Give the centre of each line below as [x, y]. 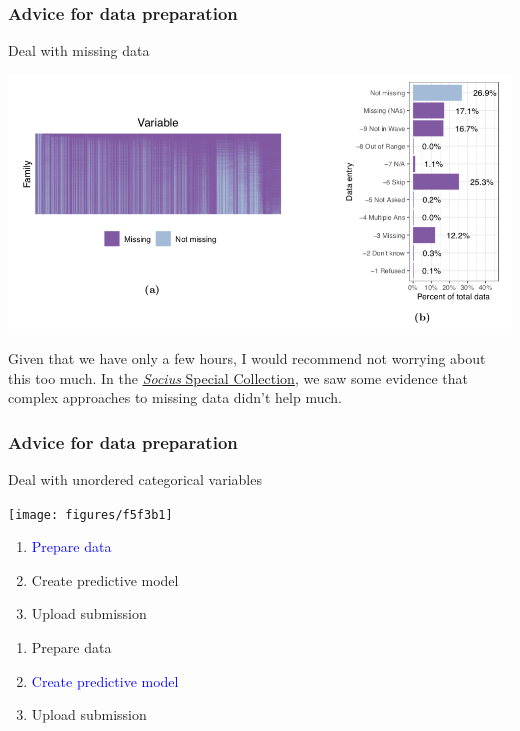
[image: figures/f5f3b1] [90, 514]
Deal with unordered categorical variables [135, 478]
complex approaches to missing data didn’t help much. [175, 397]
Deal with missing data [79, 50]
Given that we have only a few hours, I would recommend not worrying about [247, 357]
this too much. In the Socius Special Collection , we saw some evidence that [238, 377]
